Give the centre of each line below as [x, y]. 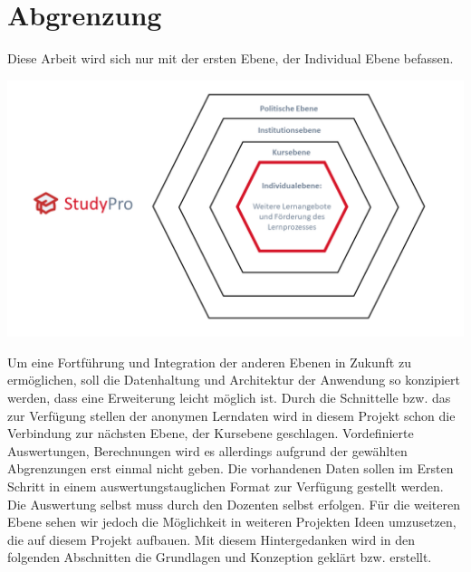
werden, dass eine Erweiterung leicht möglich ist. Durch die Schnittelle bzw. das [229, 397]
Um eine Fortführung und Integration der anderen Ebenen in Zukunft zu [209, 362]
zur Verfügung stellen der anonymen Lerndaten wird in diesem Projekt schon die [231, 415]
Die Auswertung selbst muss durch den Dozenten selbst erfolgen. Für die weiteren [234, 504]
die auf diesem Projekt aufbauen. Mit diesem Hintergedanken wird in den [211, 539]
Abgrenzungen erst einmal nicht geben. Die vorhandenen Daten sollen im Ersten [231, 468]
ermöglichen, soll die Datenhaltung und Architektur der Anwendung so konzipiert [234, 380]
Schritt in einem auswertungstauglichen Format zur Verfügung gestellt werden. [226, 486]
